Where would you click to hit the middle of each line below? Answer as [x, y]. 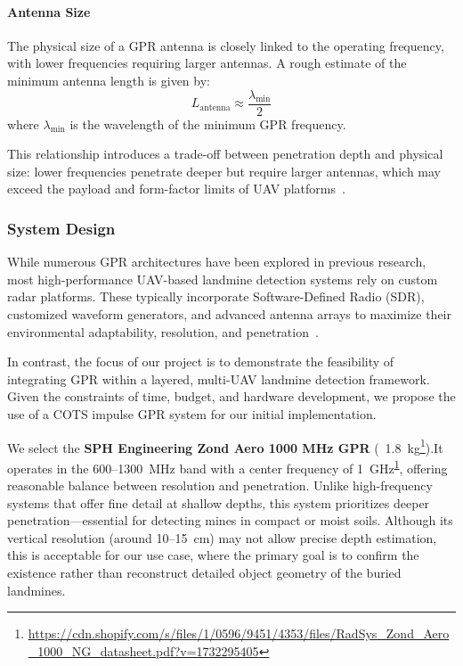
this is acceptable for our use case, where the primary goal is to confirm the [213, 555]
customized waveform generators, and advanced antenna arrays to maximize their [229, 314]
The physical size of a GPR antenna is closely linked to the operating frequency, [226, 45]
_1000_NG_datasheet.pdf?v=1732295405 [143, 650]
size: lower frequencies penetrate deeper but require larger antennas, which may [224, 171]
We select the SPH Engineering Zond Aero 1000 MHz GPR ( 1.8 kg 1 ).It [225, 446]
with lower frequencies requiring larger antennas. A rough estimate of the [207, 63]
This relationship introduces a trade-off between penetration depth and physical [225, 154]
